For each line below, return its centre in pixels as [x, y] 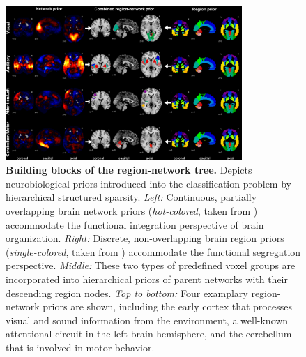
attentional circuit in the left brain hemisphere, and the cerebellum [149, 334]
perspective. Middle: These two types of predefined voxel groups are [151, 265]
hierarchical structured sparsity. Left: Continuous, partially [131, 197]
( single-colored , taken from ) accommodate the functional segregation [153, 251]
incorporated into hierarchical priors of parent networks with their [147, 279]
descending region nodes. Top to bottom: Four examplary [127, 293]
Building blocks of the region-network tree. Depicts [129, 170]
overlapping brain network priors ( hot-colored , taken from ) [132, 210]
